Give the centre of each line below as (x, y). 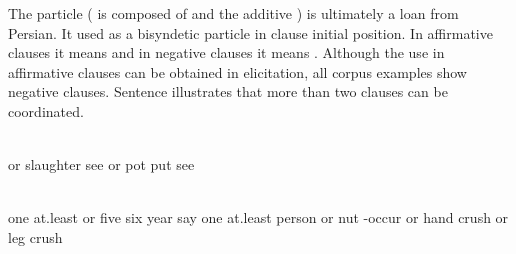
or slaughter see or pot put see (101, 164)
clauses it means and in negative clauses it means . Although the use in (226, 52)
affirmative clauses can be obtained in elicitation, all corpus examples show (237, 71)
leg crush (35, 236)
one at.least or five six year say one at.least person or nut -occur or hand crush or (258, 217)
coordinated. (46, 110)
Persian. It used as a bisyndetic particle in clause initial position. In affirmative (250, 32)
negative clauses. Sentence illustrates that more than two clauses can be (228, 91)
